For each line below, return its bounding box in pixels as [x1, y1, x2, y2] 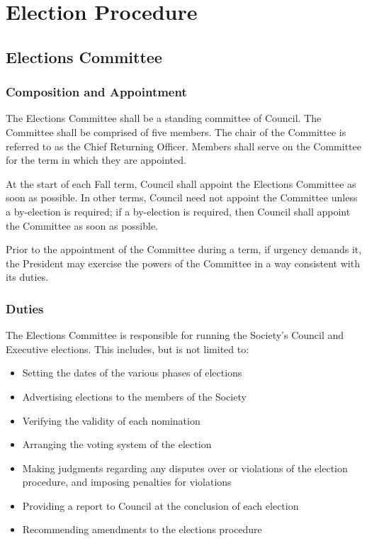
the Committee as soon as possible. [6, 218, 159, 233]
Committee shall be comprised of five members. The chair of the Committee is [6, 124, 346, 139]
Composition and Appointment [6, 83, 187, 101]
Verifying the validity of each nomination [22, 413, 201, 428]
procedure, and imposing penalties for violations [22, 474, 232, 489]
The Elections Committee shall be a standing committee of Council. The [6, 111, 322, 126]
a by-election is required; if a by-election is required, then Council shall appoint [6, 203, 351, 218]
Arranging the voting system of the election [22, 437, 212, 452]
